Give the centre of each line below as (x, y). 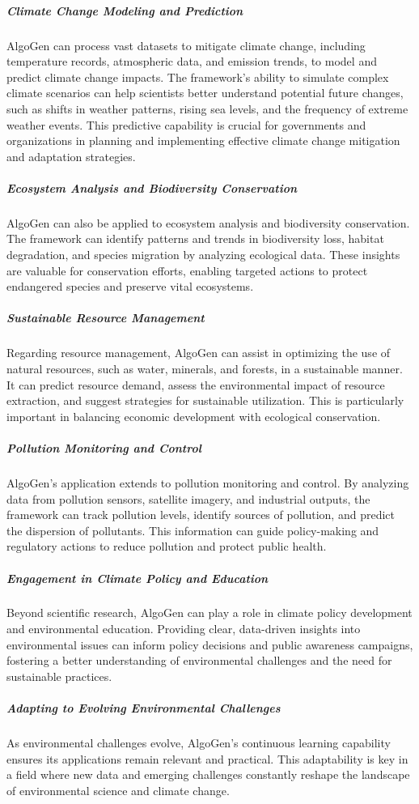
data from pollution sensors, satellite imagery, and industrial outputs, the (188, 498)
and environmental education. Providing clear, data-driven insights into (184, 629)
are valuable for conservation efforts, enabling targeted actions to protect (187, 270)
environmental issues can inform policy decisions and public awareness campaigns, (210, 644)
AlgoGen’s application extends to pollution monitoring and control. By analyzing (208, 482)
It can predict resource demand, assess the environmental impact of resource (196, 384)
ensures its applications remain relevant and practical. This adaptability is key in (207, 758)
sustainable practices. (59, 676)
